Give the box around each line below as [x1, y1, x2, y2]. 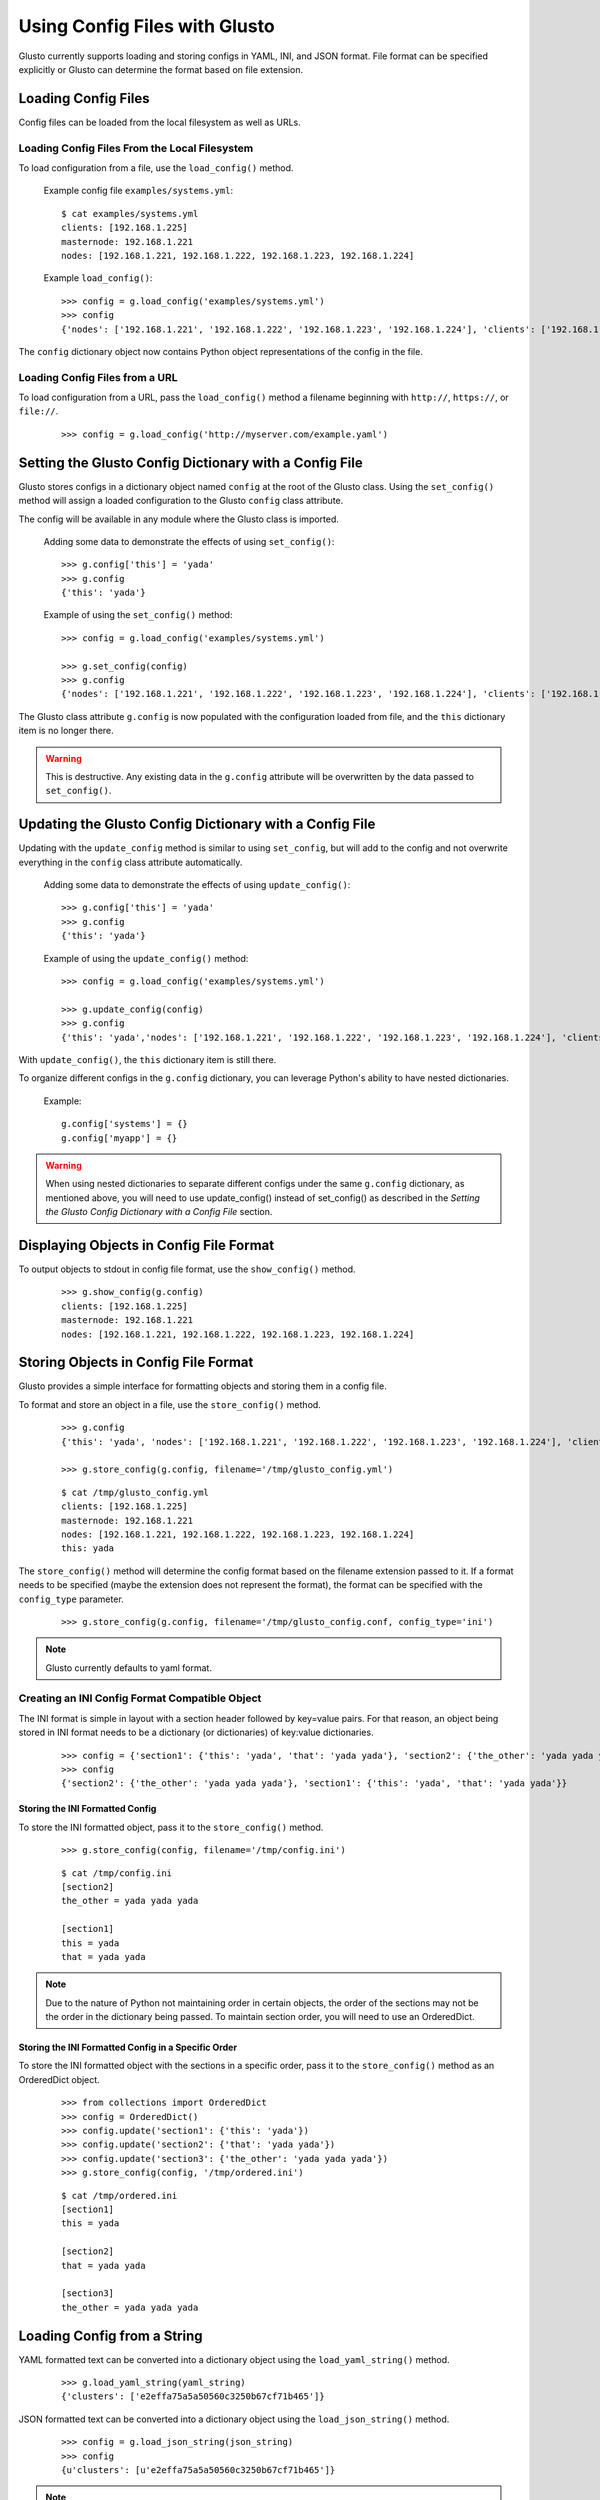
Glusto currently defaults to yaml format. [45, 1661, 212, 1674]
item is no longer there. [18, 725, 114, 737]
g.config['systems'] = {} [61, 1118, 189, 1130]
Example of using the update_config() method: [43, 952, 249, 964]
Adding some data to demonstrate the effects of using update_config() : [43, 879, 351, 891]
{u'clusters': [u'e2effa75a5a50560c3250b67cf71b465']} [61, 2464, 336, 2475]
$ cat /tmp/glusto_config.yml [61, 1486, 210, 1498]
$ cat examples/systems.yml [61, 208, 199, 219]
